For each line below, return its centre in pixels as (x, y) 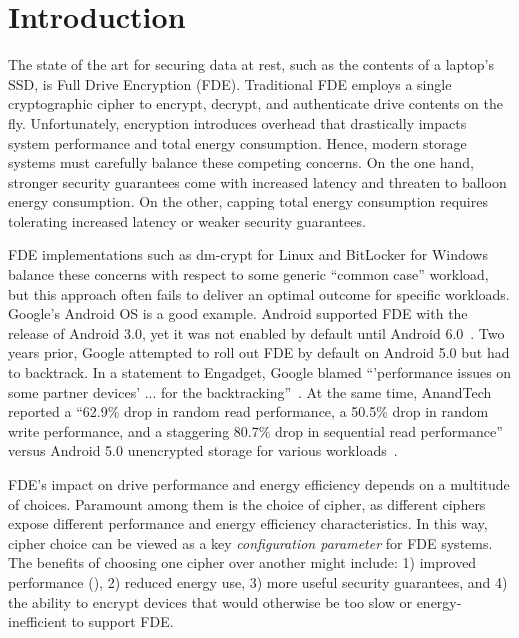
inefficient (37, 621)
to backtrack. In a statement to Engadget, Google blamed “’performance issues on (260, 372)
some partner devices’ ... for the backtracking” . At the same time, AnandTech (250, 391)
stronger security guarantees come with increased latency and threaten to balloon (257, 181)
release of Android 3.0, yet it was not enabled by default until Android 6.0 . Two (256, 332)
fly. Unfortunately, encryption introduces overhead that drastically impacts (237, 122)
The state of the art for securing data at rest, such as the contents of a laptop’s (251, 64)
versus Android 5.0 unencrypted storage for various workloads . (203, 450)
